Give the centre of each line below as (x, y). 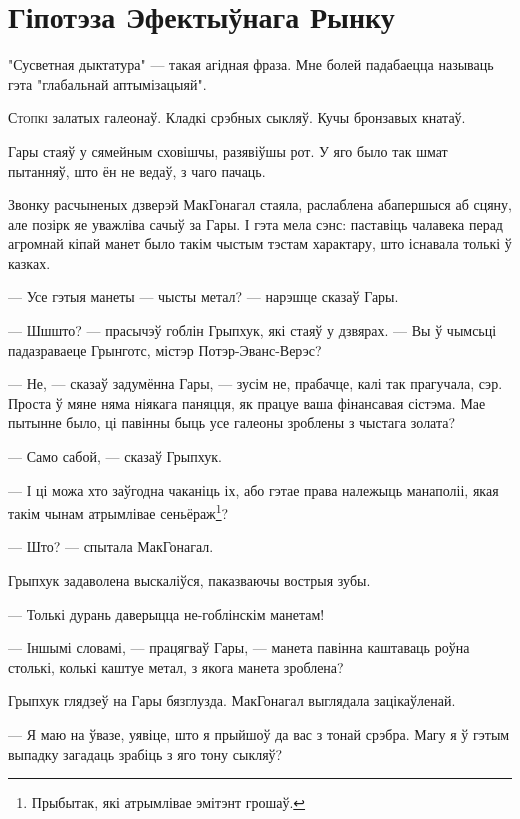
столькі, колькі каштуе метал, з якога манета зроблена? (176, 666)
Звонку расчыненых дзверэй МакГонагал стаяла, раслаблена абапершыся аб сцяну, (260, 204)
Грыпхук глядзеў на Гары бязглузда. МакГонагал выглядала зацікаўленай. (232, 700)
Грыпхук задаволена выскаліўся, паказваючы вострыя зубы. (189, 580)
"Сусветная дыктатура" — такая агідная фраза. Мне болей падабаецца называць (251, 64)
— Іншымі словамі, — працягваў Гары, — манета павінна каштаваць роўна (239, 647)
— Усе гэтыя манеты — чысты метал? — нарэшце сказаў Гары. (203, 296)
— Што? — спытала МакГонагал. (111, 546)
